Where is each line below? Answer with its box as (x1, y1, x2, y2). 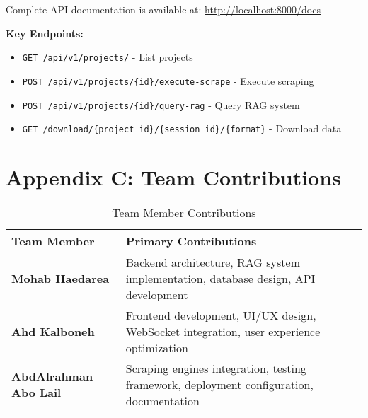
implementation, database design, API (125, 269, 316, 286)
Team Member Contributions (112, 204, 256, 221)
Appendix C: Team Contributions (6, 163, 341, 191)
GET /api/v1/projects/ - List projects (22, 50, 193, 64)
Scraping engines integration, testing (125, 359, 306, 376)
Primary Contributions (125, 232, 257, 249)
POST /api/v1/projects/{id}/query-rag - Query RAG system (22, 97, 300, 112)
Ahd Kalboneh (11, 323, 95, 339)
